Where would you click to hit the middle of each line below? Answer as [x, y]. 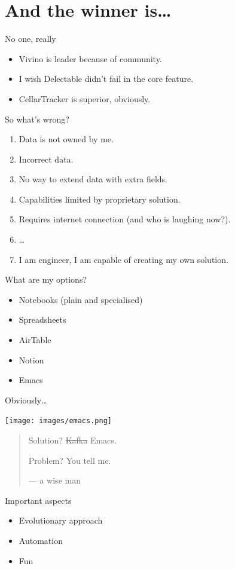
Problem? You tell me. [70, 460]
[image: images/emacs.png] [58, 421]
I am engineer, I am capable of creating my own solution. [123, 259]
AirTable [35, 340]
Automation [41, 541]
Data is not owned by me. [66, 139]
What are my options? [46, 279]
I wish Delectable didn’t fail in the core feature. [106, 79]
